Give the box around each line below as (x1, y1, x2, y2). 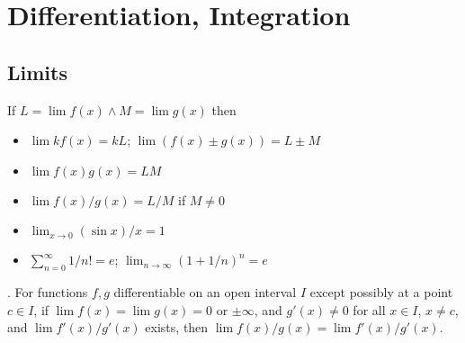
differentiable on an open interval (113, 283, 297, 302)
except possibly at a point (309, 283, 453, 302)
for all (353, 300, 386, 319)
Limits (7, 58, 67, 86)
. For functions (7, 283, 88, 302)
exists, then (145, 318, 209, 337)
